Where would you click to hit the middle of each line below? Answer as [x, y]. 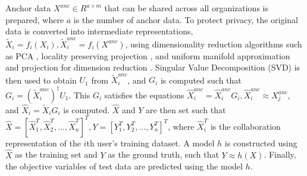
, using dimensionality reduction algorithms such [214, 44]
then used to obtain [41, 80]
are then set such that [186, 109]
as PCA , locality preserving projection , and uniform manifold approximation [148, 55]
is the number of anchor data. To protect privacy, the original [186, 19]
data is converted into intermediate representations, [99, 31]
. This [79, 95]
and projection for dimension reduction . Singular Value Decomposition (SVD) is [153, 67]
